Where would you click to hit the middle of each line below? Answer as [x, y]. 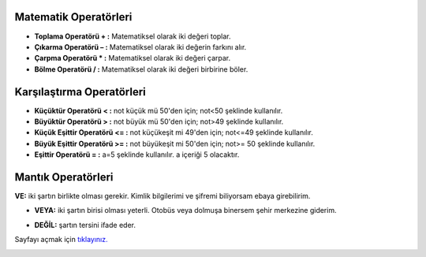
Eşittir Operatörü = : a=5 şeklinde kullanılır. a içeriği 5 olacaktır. [137, 155]
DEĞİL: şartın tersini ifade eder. [85, 225]
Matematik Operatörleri [73, 17]
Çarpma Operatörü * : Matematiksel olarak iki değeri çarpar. [133, 58]
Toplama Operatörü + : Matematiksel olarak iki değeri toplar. [133, 36]
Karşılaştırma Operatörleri [80, 92]
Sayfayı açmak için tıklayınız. [61, 240]
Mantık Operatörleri [64, 177]
